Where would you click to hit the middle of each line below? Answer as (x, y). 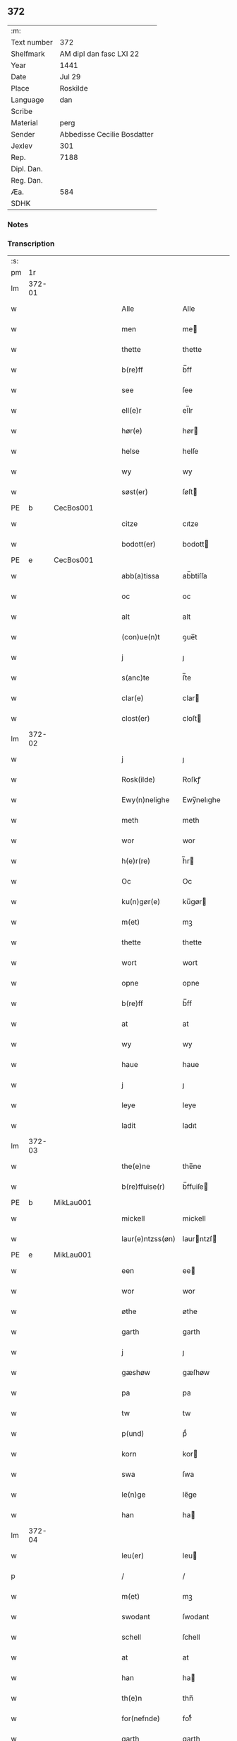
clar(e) (133, 698)
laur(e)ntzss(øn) (149, 1239)
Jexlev (22, 146)
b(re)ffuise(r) (144, 1187)
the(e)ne (136, 1166)
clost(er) (136, 719)
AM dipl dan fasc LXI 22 (99, 54)
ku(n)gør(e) (141, 902)
